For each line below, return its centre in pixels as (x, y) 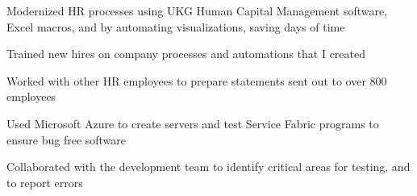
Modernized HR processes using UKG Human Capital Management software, (197, 10)
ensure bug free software (67, 139)
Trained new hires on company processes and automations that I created (186, 54)
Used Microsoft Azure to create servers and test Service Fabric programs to (193, 123)
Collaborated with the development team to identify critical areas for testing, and (208, 167)
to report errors (45, 182)
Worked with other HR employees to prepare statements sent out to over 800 (197, 80)
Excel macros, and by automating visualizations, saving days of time (176, 26)
